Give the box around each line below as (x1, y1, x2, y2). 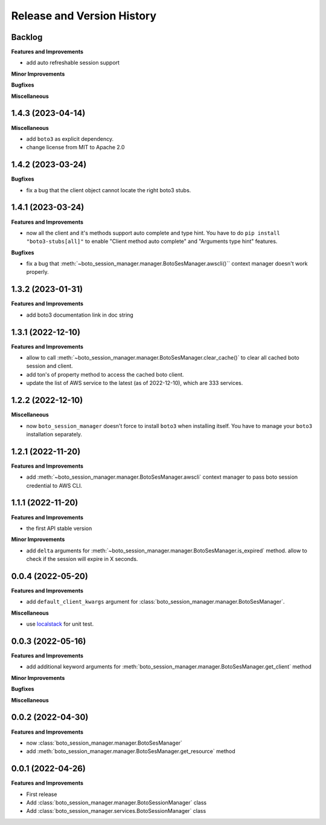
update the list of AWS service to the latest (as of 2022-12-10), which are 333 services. (26, 380, 243, 387)
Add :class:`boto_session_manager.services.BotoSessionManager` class (26, 807, 206, 815)
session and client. (26, 363, 73, 370)
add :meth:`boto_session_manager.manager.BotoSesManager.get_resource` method (26, 748, 235, 755)
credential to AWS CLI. (26, 482, 83, 489)
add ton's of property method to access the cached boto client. (26, 370, 184, 378)
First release (26, 791, 57, 798)
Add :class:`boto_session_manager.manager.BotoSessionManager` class (26, 799, 207, 806)
